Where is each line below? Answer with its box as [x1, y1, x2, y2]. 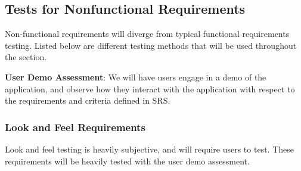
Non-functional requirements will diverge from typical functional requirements [5, 27, 290, 40]
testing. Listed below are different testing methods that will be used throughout [5, 39, 297, 51]
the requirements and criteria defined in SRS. [5, 94, 170, 107]
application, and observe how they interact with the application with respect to [5, 82, 295, 95]
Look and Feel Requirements [5, 119, 145, 134]
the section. [5, 51, 47, 63]
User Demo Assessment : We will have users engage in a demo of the [5, 70, 266, 83]
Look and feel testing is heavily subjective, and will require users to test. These [5, 142, 294, 155]
